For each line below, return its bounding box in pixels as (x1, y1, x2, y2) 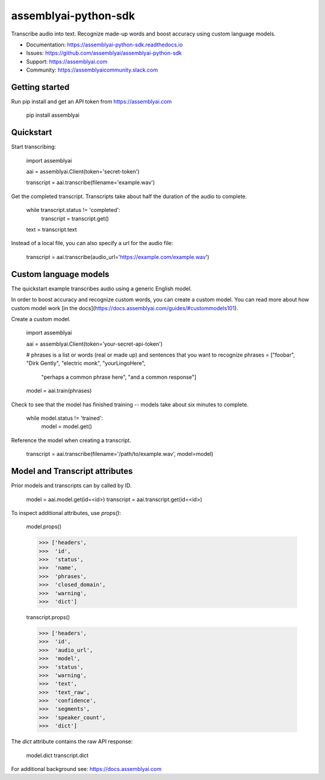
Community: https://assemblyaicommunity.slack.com (26, 66, 158, 73)
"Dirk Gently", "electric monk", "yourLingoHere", (26, 360, 146, 367)
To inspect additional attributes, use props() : (11, 509, 122, 516)
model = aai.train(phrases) (26, 387, 92, 395)
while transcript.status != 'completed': (26, 207, 120, 214)
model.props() (26, 523, 61, 530)
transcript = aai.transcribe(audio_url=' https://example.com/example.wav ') (26, 253, 210, 260)
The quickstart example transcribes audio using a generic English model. (11, 285, 192, 292)
